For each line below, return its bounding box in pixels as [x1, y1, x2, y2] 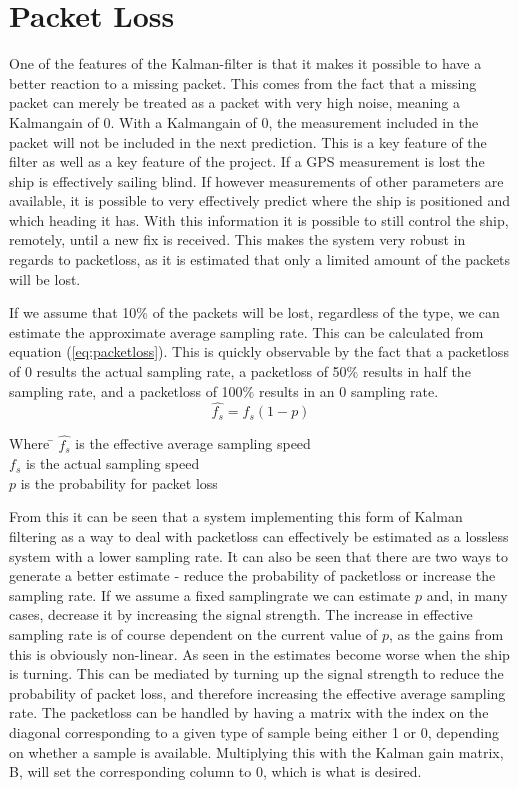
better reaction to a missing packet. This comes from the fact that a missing [9, 72, 477, 93]
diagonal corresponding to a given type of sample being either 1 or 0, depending [9, 721, 499, 742]
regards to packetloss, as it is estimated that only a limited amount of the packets [9, 249, 511, 270]
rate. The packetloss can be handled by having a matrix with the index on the [9, 702, 489, 723]
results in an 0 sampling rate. [258, 380, 439, 401]
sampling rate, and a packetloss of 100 [9, 380, 243, 401]
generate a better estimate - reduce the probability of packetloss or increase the [9, 565, 496, 586]
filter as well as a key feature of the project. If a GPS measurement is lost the [9, 151, 485, 172]
